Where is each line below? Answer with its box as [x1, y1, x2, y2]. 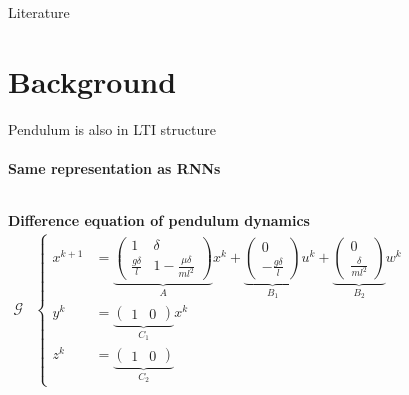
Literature [8, 2, 70, 22]
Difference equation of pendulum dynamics [8, 210, 310, 231]
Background [8, 60, 177, 101]
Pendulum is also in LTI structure [8, 118, 216, 139]
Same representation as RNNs [8, 157, 221, 178]
